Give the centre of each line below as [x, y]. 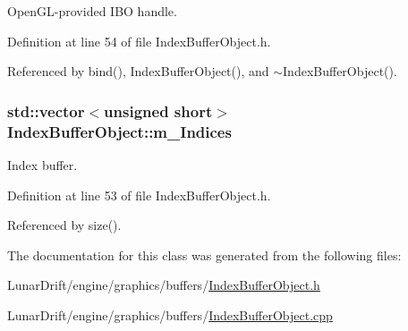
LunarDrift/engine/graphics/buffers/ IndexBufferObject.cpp [170, 314]
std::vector [46, 110]
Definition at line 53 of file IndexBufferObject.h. [139, 195]
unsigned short [158, 110]
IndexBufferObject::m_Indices [119, 131]
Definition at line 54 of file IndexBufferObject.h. [139, 41]
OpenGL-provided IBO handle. [92, 11]
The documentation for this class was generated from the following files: [204, 255]
